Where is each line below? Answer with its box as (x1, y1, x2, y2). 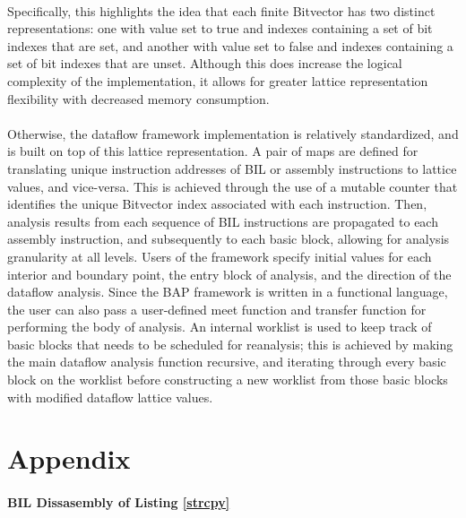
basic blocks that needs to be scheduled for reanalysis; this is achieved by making (7, 334, 453, 353)
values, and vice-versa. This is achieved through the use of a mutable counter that (7, 177, 458, 195)
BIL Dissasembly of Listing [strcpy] (7, 493, 230, 512)
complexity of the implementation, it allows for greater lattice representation (7, 71, 428, 90)
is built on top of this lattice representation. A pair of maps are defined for (7, 142, 419, 160)
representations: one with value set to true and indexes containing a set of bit (7, 19, 433, 38)
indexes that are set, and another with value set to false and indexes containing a (7, 36, 453, 55)
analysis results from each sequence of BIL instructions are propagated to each (7, 212, 438, 230)
